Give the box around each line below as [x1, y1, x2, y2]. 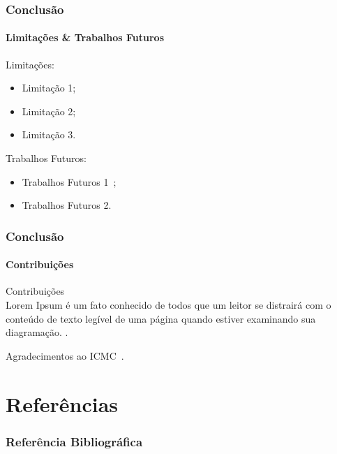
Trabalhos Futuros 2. [22, 198, 112, 212]
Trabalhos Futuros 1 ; [22, 174, 117, 189]
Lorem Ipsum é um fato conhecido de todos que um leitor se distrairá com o [6, 298, 331, 312]
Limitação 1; [22, 80, 76, 95]
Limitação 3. [22, 127, 76, 142]
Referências [6, 389, 119, 418]
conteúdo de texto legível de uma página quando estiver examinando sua [6, 311, 316, 325]
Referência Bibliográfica [6, 432, 143, 450]
